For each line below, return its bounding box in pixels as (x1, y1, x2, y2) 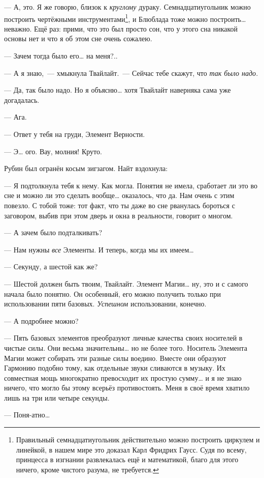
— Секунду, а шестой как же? (4, 261, 98, 272)
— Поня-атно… (4, 409, 50, 420)
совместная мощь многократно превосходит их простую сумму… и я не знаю (4, 372, 242, 383)
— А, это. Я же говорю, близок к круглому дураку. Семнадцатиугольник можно (4, 2, 251, 12)
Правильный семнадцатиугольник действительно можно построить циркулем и (16, 434, 260, 445)
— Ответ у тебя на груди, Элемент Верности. (4, 129, 145, 139)
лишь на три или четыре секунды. (4, 392, 110, 403)
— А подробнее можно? (4, 315, 79, 326)
